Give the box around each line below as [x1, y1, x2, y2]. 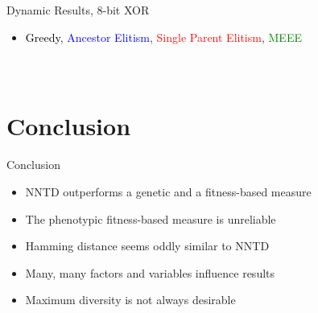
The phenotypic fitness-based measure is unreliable [25, 210, 276, 227]
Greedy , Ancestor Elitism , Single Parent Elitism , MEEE [25, 28, 302, 45]
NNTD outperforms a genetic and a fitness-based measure [25, 183, 312, 200]
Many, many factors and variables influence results [25, 264, 275, 281]
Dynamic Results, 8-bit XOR [6, 2, 150, 18]
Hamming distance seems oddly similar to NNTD [25, 237, 270, 254]
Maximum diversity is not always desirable [25, 291, 236, 308]
